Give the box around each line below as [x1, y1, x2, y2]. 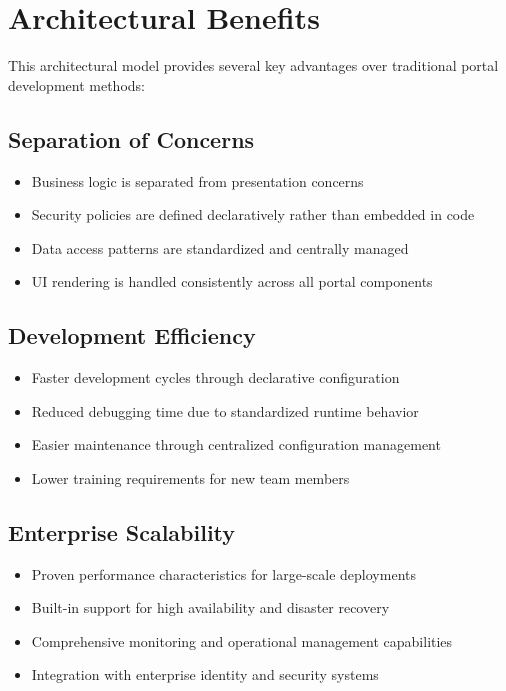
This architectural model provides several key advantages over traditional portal [8, 55, 499, 76]
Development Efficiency [8, 320, 256, 351]
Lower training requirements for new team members [31, 467, 350, 488]
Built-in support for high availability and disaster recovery [31, 597, 390, 618]
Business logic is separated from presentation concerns [31, 170, 364, 191]
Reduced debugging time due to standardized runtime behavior [31, 400, 419, 421]
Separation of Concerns [8, 123, 255, 154]
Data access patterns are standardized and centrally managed [31, 237, 409, 258]
